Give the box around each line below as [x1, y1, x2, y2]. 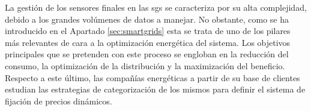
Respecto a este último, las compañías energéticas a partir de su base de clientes [5, 71, 300, 84]
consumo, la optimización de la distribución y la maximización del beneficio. [5, 59, 285, 72]
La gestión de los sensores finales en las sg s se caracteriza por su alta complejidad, [5, 1, 307, 13]
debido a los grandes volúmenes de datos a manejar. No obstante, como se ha [5, 13, 289, 25]
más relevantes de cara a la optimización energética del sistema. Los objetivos [5, 36, 291, 48]
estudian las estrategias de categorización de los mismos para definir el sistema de [5, 83, 306, 95]
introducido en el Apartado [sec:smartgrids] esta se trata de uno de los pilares [5, 24, 291, 37]
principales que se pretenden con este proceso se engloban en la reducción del [5, 48, 289, 60]
